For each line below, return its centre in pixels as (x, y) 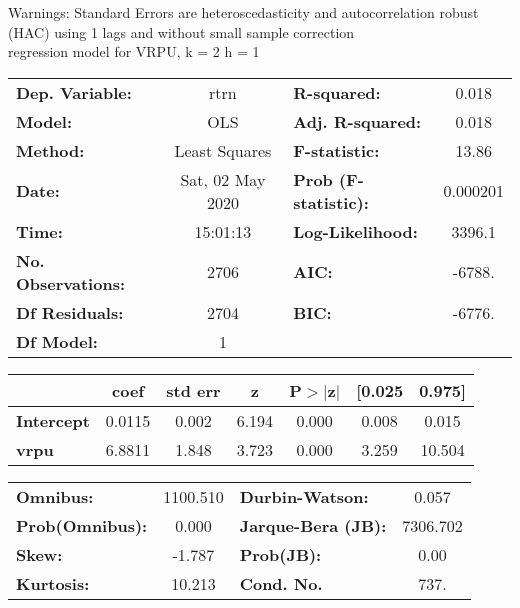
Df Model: (57, 341)
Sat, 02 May (223, 179)
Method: (50, 150)
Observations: (71, 283)
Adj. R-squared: (357, 121)
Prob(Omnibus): (82, 525)
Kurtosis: (53, 583)
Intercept (53, 420)
